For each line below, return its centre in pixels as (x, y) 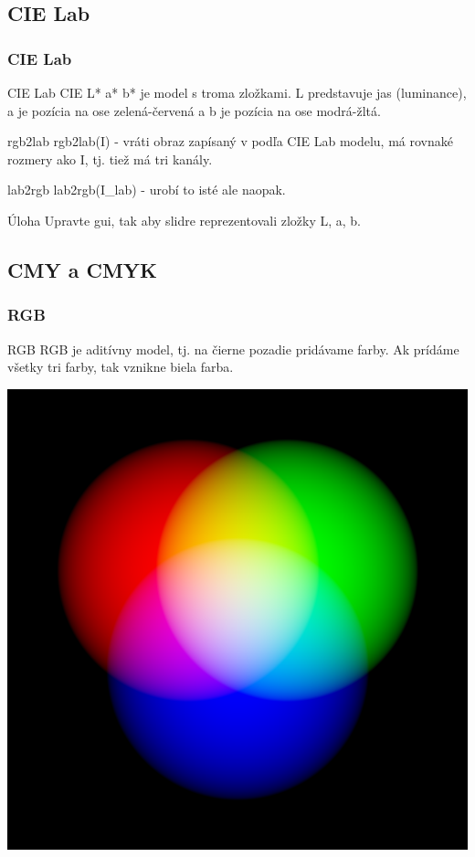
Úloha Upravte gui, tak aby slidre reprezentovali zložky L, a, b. (184, 220)
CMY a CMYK (83, 269)
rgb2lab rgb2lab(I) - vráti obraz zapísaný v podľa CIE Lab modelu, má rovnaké (230, 141)
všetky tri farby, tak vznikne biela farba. (121, 367)
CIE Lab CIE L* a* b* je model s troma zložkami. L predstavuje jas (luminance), (237, 92)
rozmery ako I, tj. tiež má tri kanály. (110, 159)
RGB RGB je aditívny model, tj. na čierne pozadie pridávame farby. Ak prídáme (233, 349)
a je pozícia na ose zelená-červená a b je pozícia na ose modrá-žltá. (194, 110)
